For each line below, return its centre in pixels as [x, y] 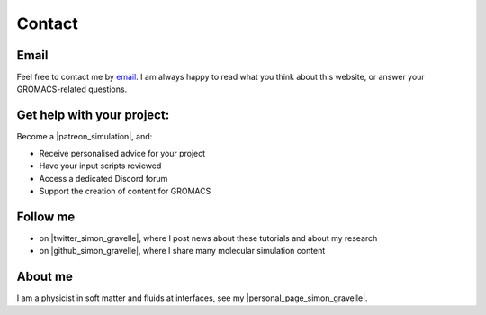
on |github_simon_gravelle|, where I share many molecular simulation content [182, 251]
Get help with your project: [93, 116]
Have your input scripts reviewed [100, 166]
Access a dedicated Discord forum [103, 178]
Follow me [46, 216]
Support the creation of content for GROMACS [125, 191]
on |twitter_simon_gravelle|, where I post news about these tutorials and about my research [208, 238]
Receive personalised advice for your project [122, 153]
